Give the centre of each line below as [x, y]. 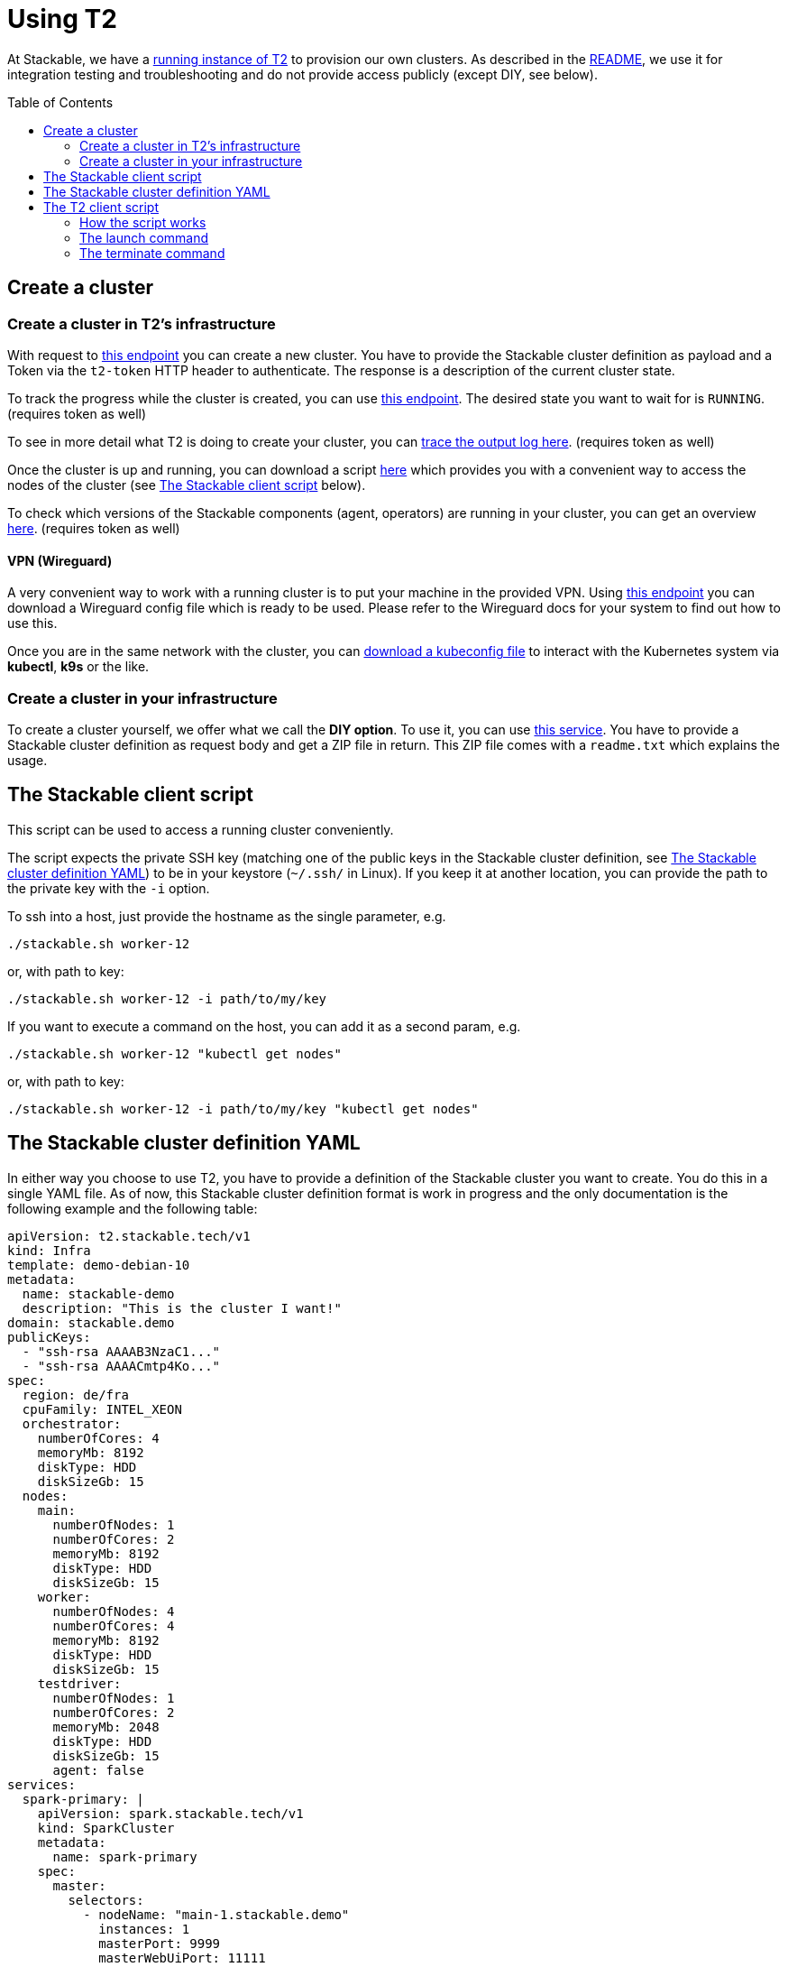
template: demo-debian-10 [99, 1265]
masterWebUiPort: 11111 [182, 1958]
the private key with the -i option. [109, 888]
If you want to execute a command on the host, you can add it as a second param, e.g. [264, 1026]
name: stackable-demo [98, 1293]
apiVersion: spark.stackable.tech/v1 [170, 1813]
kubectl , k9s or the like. [78, 667]
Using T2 [62, 19]
